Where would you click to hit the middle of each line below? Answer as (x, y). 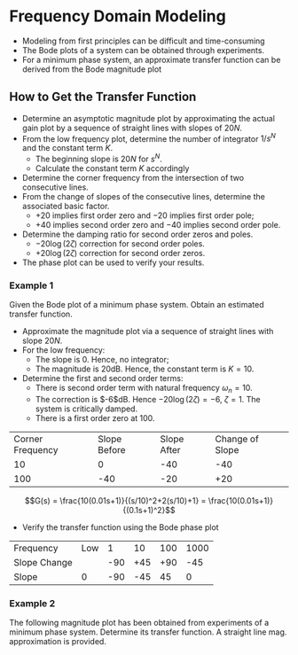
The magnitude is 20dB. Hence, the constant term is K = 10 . (145, 369)
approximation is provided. (58, 642)
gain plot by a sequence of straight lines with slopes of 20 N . (132, 128)
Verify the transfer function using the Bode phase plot (120, 527)
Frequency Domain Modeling (118, 16)
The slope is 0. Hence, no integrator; (102, 360)
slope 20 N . (42, 341)
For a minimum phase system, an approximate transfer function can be (151, 59)
